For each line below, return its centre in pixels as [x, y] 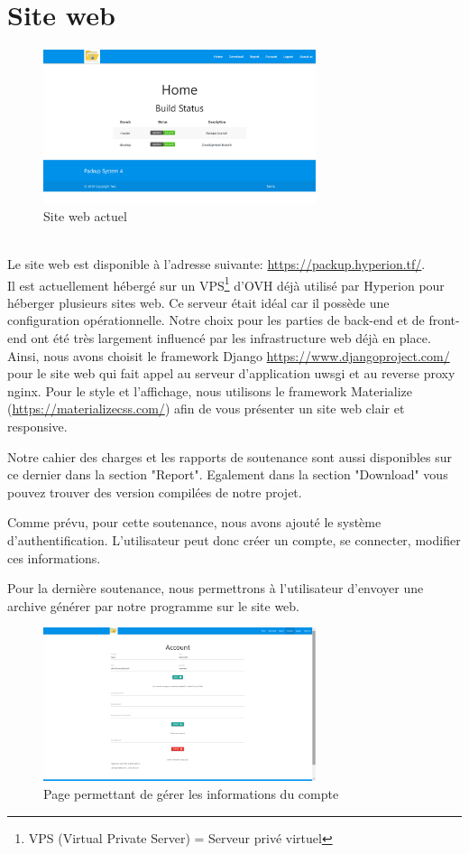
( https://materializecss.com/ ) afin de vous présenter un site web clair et [206, 408]
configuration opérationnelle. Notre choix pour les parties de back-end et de [216, 320]
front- [444, 320]
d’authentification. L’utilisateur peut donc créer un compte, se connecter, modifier [234, 539]
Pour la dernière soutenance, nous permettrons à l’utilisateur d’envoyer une [216, 588]
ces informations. [54, 557]
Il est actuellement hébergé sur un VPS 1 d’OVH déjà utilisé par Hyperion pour [226, 283]
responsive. [37, 426]
